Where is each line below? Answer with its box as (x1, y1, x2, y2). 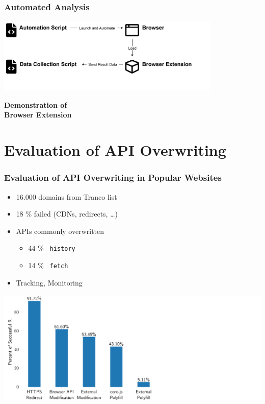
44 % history (28, 243, 75, 253)
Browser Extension (4, 109, 72, 120)
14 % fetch (28, 260, 68, 271)
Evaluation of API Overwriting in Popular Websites (4, 171, 222, 184)
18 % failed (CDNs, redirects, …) (16, 208, 118, 219)
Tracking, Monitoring (16, 277, 83, 288)
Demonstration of (4, 99, 67, 110)
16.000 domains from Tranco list (16, 191, 117, 202)
